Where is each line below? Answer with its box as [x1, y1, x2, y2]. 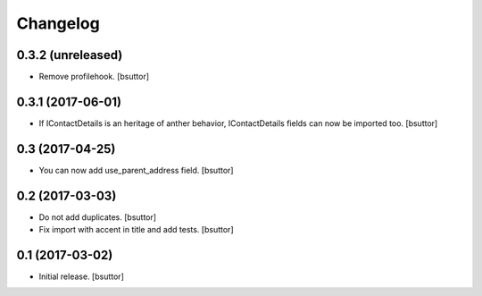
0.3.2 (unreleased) [16, 47, 123, 63]
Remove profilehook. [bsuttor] [38, 72, 150, 82]
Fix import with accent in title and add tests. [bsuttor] [38, 224, 234, 235]
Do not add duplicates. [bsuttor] [38, 211, 156, 223]
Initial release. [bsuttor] [38, 271, 124, 282]
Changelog [16, 13, 100, 33]
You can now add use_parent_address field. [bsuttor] [38, 165, 234, 175]
